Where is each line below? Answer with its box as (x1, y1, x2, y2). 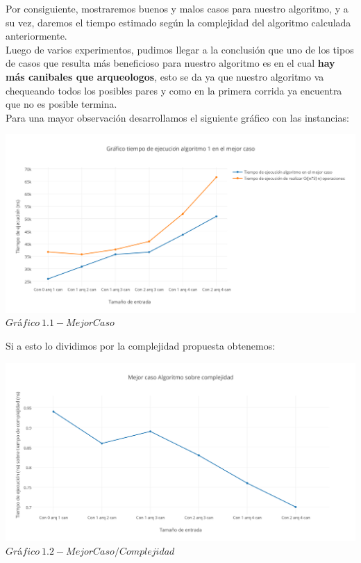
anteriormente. (6, 28, 67, 43)
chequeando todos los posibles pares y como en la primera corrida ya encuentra (6, 83, 342, 97)
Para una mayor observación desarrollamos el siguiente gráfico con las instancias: (6, 110, 349, 124)
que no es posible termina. (6, 97, 117, 111)
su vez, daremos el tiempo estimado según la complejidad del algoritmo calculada (6, 15, 351, 29)
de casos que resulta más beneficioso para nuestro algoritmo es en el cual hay (6, 56, 335, 70)
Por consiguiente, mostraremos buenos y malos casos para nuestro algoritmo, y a (6, 1, 349, 15)
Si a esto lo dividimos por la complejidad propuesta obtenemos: (6, 338, 276, 352)
